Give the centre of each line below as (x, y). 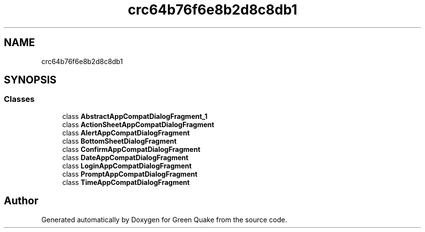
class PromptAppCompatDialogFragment (130, 174)
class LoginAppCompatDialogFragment (127, 166)
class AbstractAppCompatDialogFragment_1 (135, 116)
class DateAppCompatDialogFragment (125, 157)
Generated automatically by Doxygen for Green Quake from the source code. (164, 219)
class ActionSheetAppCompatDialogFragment (138, 124)
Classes (19, 99)
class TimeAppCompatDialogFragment (126, 182)
